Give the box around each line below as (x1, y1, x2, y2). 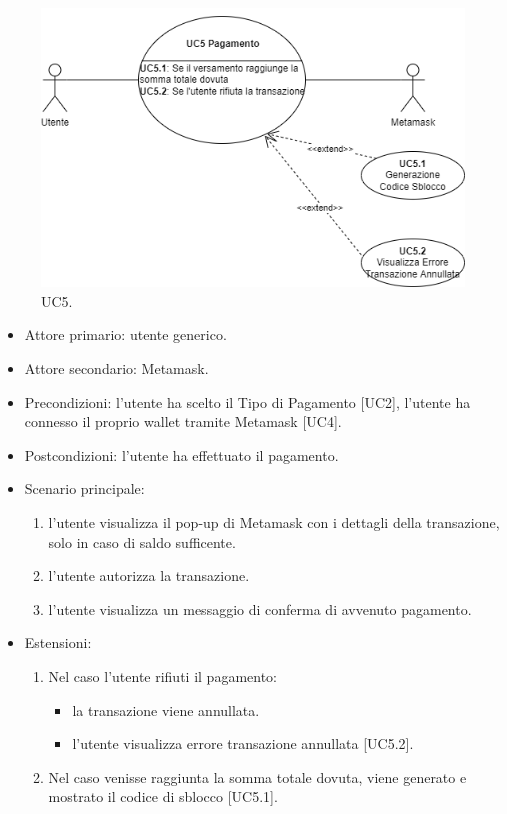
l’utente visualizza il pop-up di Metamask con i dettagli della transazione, (48, 511, 500, 532)
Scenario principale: (24, 478, 145, 499)
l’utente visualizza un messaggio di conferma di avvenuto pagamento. (48, 598, 472, 619)
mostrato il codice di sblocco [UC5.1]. (48, 786, 278, 807)
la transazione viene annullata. (72, 699, 260, 720)
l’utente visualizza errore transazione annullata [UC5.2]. (72, 733, 414, 754)
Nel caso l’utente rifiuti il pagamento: (48, 665, 277, 686)
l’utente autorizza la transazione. (48, 565, 250, 586)
